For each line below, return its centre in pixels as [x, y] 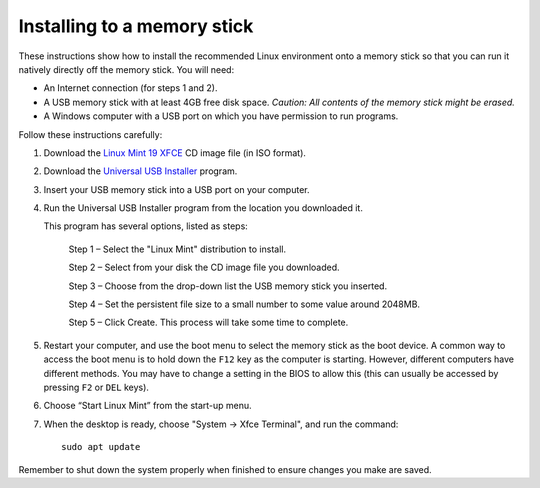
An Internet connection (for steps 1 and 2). [130, 88]
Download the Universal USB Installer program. [140, 171]
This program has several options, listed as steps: [146, 226]
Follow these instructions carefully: [90, 134]
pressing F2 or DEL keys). [96, 387]
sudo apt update [101, 447]
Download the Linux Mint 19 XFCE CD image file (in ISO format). [175, 152]
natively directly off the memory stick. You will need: [126, 69]
